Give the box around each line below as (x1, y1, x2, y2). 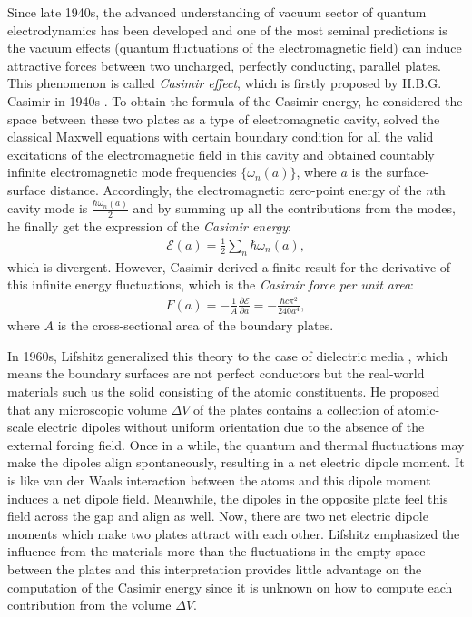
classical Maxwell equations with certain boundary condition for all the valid (7, 127, 434, 146)
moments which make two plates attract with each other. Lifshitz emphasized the (7, 524, 460, 543)
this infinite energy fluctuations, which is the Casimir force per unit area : (7, 275, 414, 294)
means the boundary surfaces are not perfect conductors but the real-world (7, 364, 425, 383)
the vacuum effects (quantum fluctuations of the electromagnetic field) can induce (7, 38, 462, 57)
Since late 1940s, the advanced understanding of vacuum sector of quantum (7, 3, 427, 21)
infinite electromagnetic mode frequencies (7, 162, 237, 181)
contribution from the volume (7, 595, 172, 614)
